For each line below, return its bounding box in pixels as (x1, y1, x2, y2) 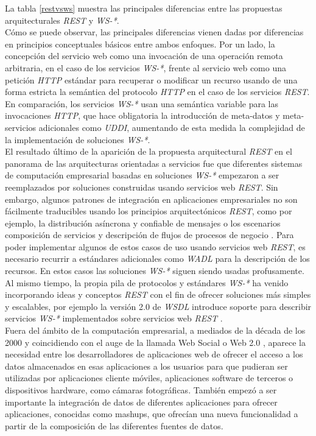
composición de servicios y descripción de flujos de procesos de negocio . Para (5, 228, 294, 241)
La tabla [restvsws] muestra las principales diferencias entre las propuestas (5, 2, 283, 14)
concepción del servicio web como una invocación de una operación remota (5, 49, 283, 62)
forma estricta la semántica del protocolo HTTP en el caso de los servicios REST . (5, 85, 310, 98)
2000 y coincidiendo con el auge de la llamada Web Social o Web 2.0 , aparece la (5, 336, 306, 348)
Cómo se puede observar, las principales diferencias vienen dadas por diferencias (5, 26, 304, 38)
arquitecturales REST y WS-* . (5, 13, 119, 26)
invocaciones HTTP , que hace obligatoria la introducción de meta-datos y (5, 109, 280, 122)
